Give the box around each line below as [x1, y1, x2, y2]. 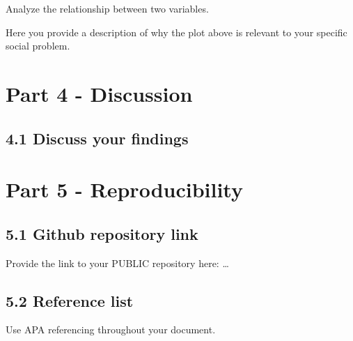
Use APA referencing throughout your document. [6, 322, 216, 337]
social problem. [6, 38, 70, 53]
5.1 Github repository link [6, 222, 198, 244]
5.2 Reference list [6, 289, 134, 311]
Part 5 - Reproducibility [6, 175, 243, 204]
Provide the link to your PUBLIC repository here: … [6, 255, 229, 270]
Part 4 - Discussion [6, 79, 193, 107]
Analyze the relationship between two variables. [6, 1, 209, 15]
